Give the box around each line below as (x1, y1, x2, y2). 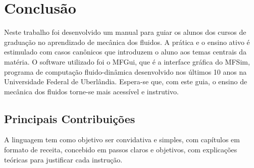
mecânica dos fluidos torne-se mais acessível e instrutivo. (4, 86, 179, 96)
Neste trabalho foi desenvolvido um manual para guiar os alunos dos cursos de (4, 27, 246, 37)
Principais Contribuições (4, 110, 135, 126)
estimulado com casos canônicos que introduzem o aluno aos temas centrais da (4, 46, 247, 57)
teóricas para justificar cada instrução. (4, 154, 123, 164)
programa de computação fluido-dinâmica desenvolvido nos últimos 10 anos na (4, 66, 247, 77)
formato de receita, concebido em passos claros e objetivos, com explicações (4, 144, 237, 155)
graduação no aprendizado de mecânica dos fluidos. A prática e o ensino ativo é (4, 36, 250, 47)
